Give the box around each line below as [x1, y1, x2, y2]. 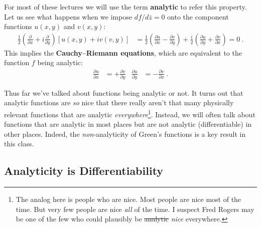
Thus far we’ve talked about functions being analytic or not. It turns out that [4, 87, 243, 98]
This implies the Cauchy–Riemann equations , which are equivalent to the [4, 47, 242, 58]
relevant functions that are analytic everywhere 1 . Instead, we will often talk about [4, 108, 255, 119]
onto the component [167, 11, 229, 22]
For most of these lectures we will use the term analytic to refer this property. [4, 2, 247, 12]
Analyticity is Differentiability [4, 163, 164, 178]
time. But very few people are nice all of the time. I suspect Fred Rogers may [16, 203, 254, 214]
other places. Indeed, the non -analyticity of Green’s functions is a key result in [4, 128, 246, 139]
